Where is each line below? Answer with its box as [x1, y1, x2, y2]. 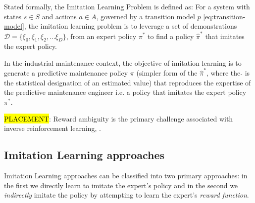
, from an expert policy [66, 31, 137, 41]
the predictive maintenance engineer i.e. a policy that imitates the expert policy [4, 87, 247, 97]
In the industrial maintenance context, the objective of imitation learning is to [4, 57, 242, 68]
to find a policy [148, 31, 194, 41]
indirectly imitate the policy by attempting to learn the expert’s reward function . [4, 190, 249, 200]
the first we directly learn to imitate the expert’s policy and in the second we [4, 180, 238, 190]
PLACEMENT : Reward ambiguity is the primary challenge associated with [4, 113, 233, 123]
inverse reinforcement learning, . [4, 123, 101, 133]
